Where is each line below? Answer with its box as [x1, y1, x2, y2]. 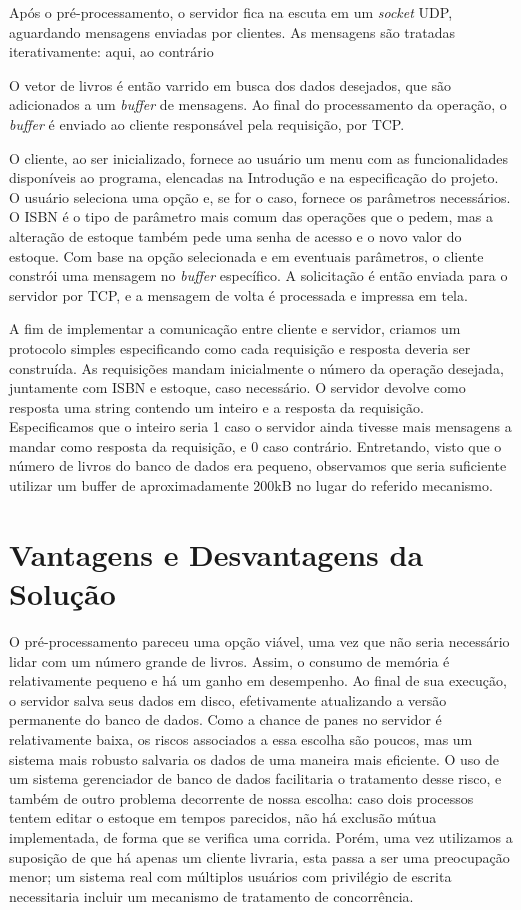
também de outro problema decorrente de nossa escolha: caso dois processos [9, 787, 474, 808]
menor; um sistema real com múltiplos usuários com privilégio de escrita [9, 866, 452, 887]
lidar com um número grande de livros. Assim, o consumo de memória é [9, 650, 450, 671]
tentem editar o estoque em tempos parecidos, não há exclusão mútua [9, 807, 437, 828]
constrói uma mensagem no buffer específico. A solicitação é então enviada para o [9, 265, 508, 286]
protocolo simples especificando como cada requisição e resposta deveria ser [9, 337, 471, 358]
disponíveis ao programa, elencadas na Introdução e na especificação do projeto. [9, 167, 499, 188]
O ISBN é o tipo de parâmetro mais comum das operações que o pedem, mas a [9, 206, 493, 227]
